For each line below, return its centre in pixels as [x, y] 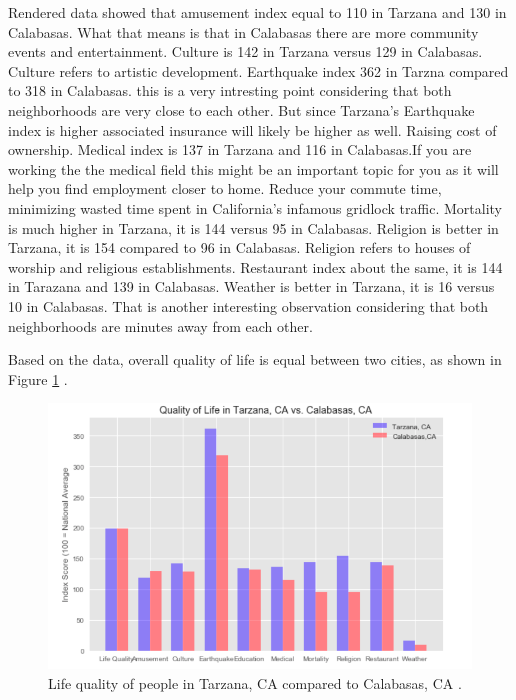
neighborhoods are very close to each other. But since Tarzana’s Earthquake [241, 109]
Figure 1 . [38, 378]
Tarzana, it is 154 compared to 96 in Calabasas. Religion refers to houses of [239, 247]
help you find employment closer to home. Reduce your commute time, [225, 188]
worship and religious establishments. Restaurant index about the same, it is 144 [255, 266]
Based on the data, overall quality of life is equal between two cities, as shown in [255, 359]
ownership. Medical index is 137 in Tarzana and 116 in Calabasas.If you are [240, 149]
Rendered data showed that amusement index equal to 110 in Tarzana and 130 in [257, 12]
